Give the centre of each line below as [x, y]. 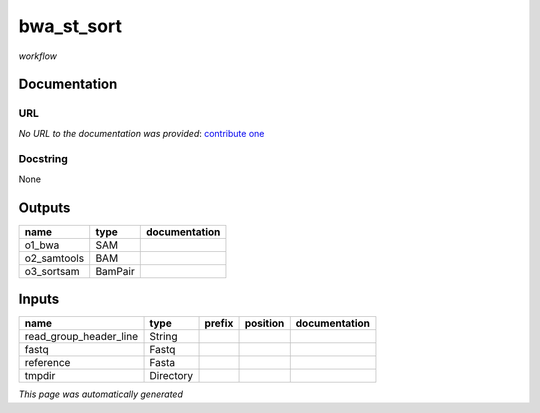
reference [47, 363]
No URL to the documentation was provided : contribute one [141, 133]
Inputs [39, 299]
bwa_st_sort [70, 26]
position [264, 323]
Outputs [44, 207]
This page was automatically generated [101, 394]
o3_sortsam [52, 271]
